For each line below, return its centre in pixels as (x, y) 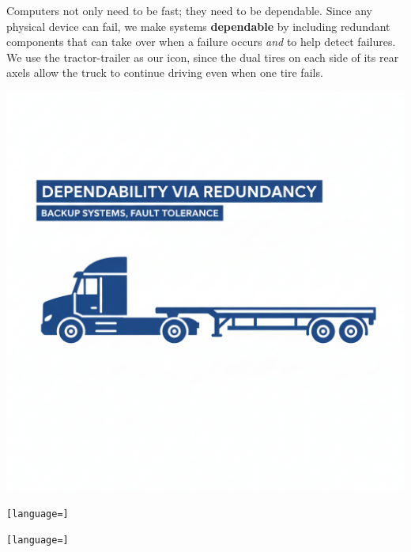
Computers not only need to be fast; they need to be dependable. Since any (189, 10)
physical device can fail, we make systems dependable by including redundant (198, 26)
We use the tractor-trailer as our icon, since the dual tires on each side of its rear (203, 57)
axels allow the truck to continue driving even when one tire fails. (165, 72)
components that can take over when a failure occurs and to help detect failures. (201, 42)
